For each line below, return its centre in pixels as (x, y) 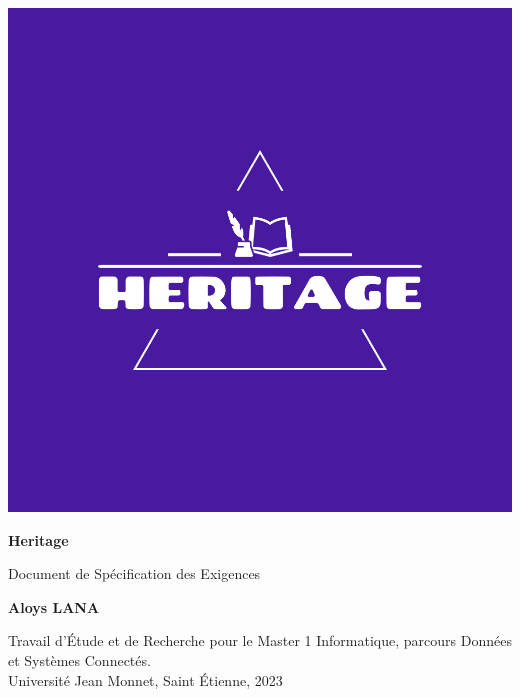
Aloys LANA (54, 606)
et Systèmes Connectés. (79, 659)
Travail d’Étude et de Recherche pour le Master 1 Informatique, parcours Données (260, 640)
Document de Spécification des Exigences (134, 573)
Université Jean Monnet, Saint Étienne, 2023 (145, 679)
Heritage (38, 539)
